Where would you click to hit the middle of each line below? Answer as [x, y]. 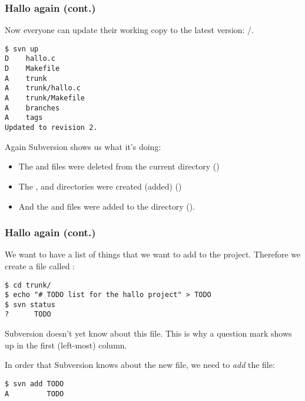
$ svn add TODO [34, 384]
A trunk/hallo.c [43, 88]
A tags [24, 118]
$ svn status [30, 304]
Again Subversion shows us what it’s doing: [83, 146]
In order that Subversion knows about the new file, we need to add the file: [140, 365]
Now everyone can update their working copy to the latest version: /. [130, 30]
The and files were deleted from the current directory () [119, 166]
